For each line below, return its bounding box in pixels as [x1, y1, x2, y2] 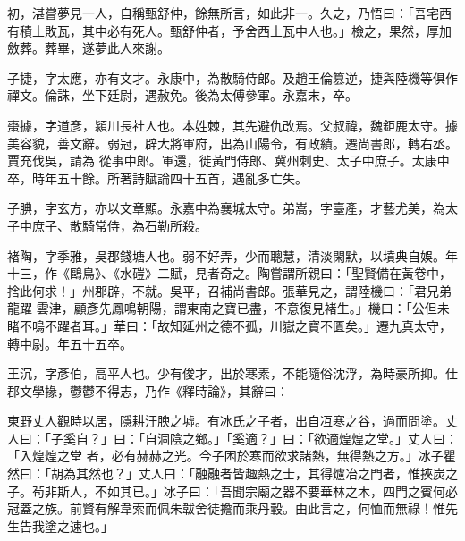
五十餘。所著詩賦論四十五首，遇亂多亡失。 [56, 168, 308, 187]
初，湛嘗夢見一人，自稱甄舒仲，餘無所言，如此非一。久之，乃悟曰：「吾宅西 [7, 4, 452, 21]
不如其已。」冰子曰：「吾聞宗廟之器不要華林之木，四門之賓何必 [94, 481, 458, 500]
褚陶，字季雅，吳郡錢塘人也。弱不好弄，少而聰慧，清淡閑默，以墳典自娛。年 [7, 246, 458, 265]
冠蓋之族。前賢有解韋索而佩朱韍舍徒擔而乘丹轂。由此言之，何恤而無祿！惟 [7, 499, 445, 518]
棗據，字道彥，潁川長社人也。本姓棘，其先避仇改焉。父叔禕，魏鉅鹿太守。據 [7, 115, 458, 134]
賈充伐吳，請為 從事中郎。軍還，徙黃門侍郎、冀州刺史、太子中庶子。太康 [7, 151, 437, 170]
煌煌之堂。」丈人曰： [338, 428, 458, 447]
